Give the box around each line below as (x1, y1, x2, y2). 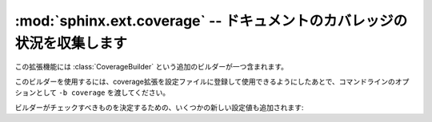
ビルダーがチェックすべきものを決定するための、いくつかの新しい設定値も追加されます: (14, 102, 304, 112)
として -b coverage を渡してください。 (35, 88, 170, 97)
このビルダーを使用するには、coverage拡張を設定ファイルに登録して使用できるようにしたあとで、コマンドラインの (14, 77, 396, 86)
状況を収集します (14, 34, 128, 52)
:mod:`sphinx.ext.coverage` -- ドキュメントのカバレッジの (14, 12, 408, 30)
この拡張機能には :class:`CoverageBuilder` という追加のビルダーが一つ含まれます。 (14, 62, 288, 72)
